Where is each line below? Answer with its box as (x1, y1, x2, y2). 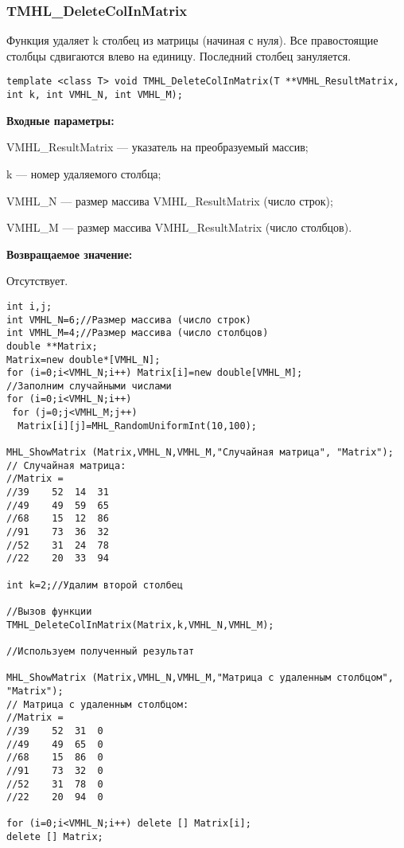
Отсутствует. (6, 272, 68, 289)
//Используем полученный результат (6, 645, 195, 657)
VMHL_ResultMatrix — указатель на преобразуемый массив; (6, 139, 309, 155)
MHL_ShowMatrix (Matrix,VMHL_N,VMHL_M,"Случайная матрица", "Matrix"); (6, 447, 394, 459)
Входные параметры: (6, 111, 115, 128)
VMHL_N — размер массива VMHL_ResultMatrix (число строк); (6, 192, 333, 209)
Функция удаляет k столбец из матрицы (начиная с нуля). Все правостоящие (6, 32, 379, 49)
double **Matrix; (6, 340, 98, 352)
